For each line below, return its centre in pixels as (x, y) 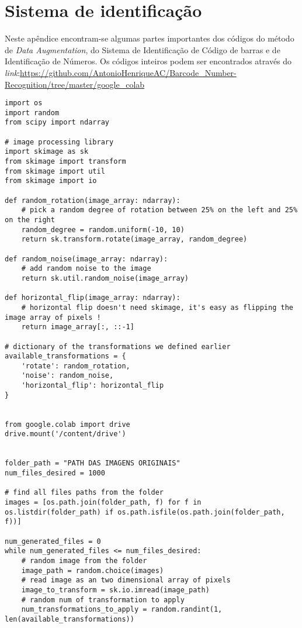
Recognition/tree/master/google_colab (75, 84)
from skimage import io (51, 181)
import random (32, 113)
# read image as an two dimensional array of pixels (126, 580)
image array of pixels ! (53, 317)
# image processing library (59, 142)
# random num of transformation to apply (103, 600)
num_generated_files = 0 (53, 541)
